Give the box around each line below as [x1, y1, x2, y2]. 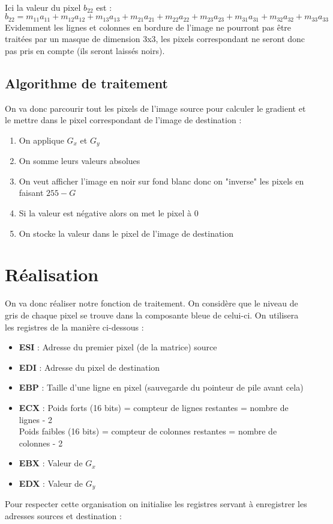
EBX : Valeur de [19, 457, 83, 469]
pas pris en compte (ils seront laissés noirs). [5, 44, 165, 56]
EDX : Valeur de [19, 477, 83, 489]
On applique [19, 133, 64, 146]
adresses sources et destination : [5, 509, 122, 522]
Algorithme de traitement [5, 73, 168, 92]
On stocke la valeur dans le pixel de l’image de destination [19, 227, 234, 239]
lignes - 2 [19, 413, 53, 425]
